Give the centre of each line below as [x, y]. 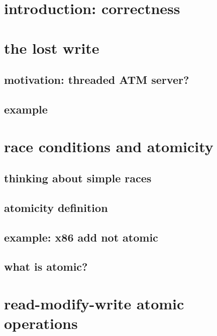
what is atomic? [46, 266]
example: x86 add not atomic [81, 237]
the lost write [52, 47]
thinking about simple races [78, 178]
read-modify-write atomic [94, 303]
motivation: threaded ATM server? [97, 80]
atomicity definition [56, 207]
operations [41, 323]
